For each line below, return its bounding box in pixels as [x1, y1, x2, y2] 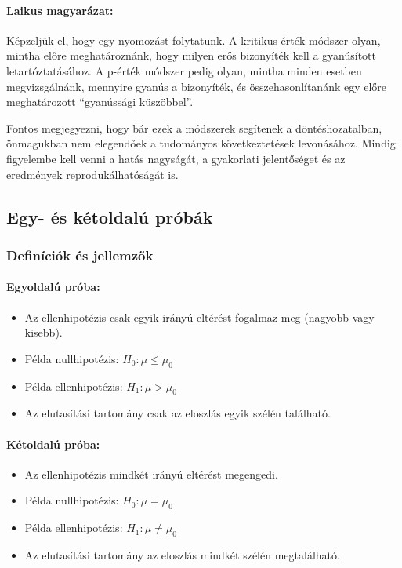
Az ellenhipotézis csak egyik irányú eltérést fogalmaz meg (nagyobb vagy [24, 308, 375, 325]
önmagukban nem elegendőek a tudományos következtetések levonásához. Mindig [6, 135, 396, 151]
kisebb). [24, 324, 63, 340]
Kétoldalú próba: [6, 435, 100, 452]
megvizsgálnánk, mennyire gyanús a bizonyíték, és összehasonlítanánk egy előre [6, 78, 387, 94]
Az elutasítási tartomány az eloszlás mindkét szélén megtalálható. [24, 546, 340, 563]
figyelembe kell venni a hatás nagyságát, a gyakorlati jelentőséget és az [6, 150, 346, 166]
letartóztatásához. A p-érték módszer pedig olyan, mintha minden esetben [6, 62, 362, 78]
